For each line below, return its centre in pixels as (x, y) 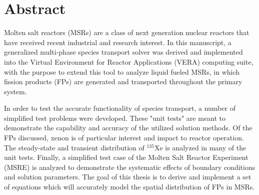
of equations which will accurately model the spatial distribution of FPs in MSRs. (129, 187)
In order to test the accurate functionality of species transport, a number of (120, 108)
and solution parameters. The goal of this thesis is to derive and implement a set (128, 177)
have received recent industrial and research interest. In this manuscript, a (118, 42)
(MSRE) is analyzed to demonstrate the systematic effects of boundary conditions (130, 167)
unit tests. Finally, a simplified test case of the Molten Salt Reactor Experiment (126, 157)
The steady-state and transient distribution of (74, 147)
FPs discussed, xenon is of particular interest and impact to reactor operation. (124, 138)
